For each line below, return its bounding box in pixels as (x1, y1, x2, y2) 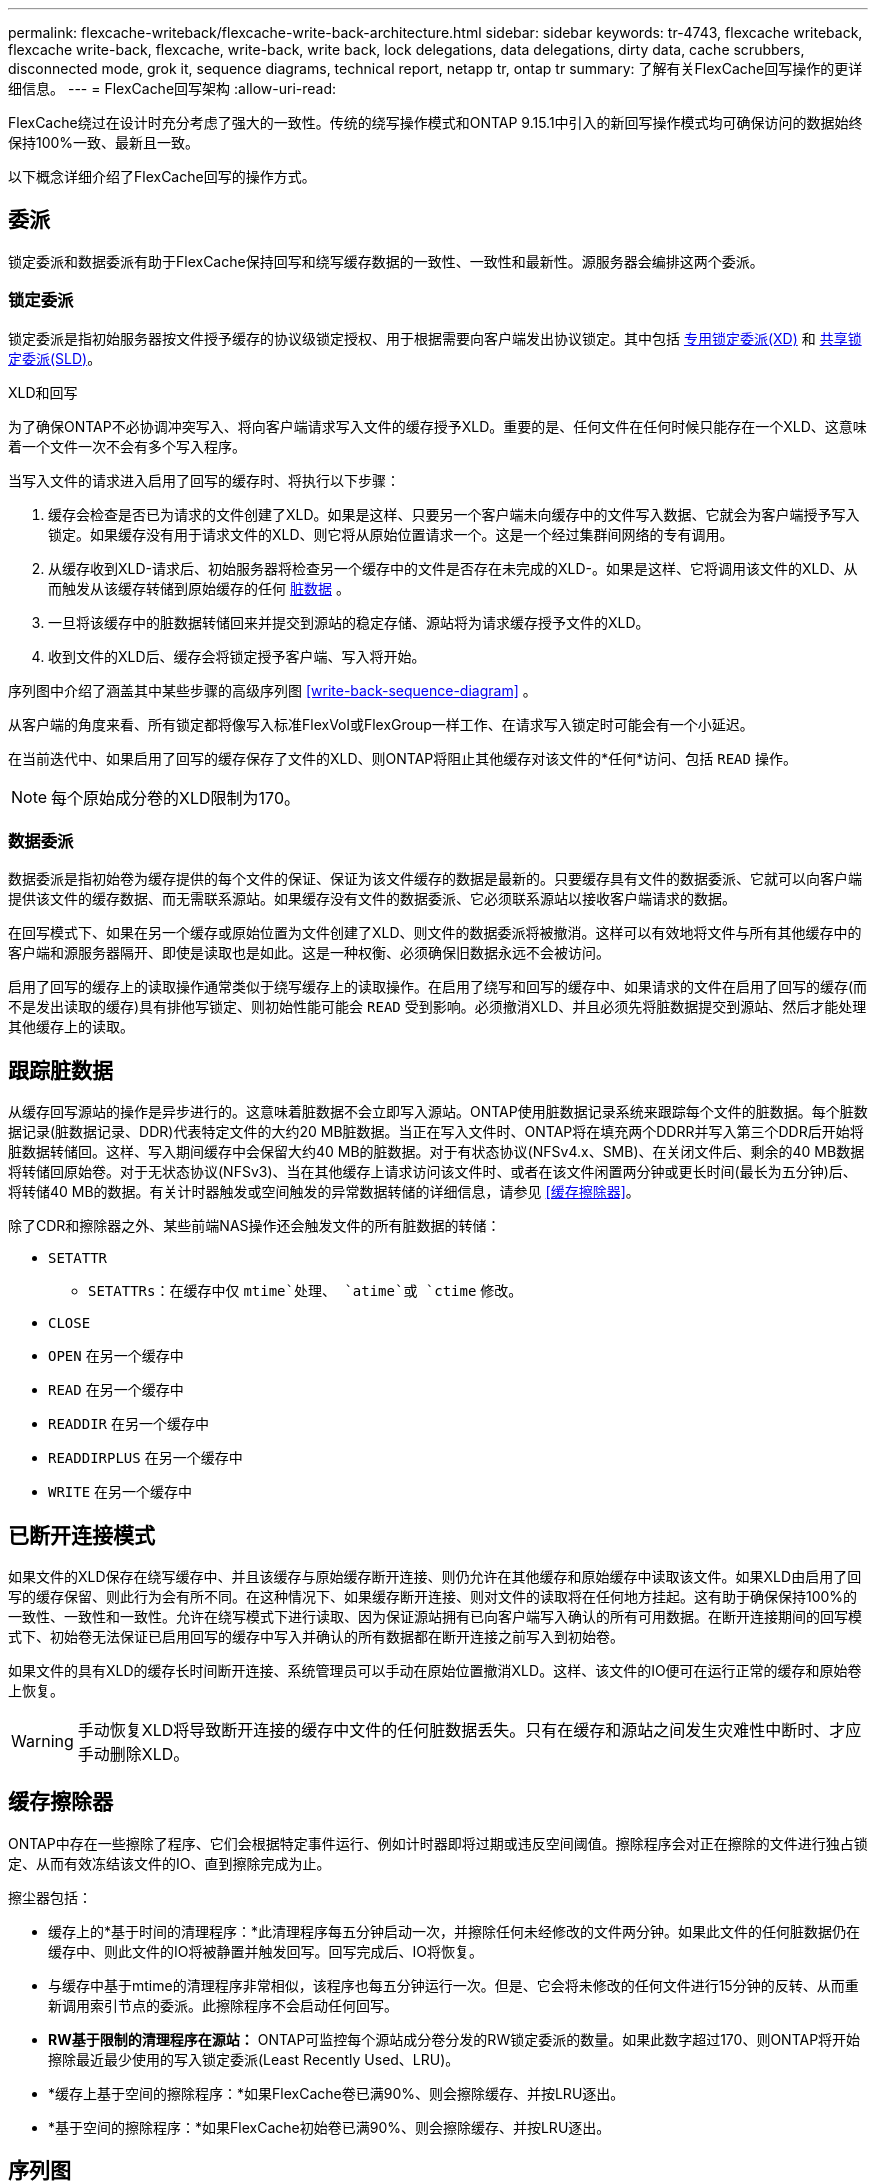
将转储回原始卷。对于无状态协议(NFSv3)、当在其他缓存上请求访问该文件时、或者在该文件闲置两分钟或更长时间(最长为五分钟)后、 (8, 1163, 857, 1181)
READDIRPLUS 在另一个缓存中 (48, 1449, 243, 1467)
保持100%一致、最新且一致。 (8, 134, 200, 151)
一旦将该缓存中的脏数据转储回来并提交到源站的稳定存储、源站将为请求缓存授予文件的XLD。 (48, 613, 650, 631)
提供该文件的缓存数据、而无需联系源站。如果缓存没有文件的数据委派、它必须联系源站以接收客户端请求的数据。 (8, 890, 736, 908)
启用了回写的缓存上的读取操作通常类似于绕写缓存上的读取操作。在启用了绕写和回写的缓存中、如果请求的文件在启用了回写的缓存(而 (8, 978, 868, 996)
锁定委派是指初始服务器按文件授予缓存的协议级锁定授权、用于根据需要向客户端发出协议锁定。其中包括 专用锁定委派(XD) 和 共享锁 (8, 329, 862, 347)
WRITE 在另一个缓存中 (48, 1483, 193, 1501)
